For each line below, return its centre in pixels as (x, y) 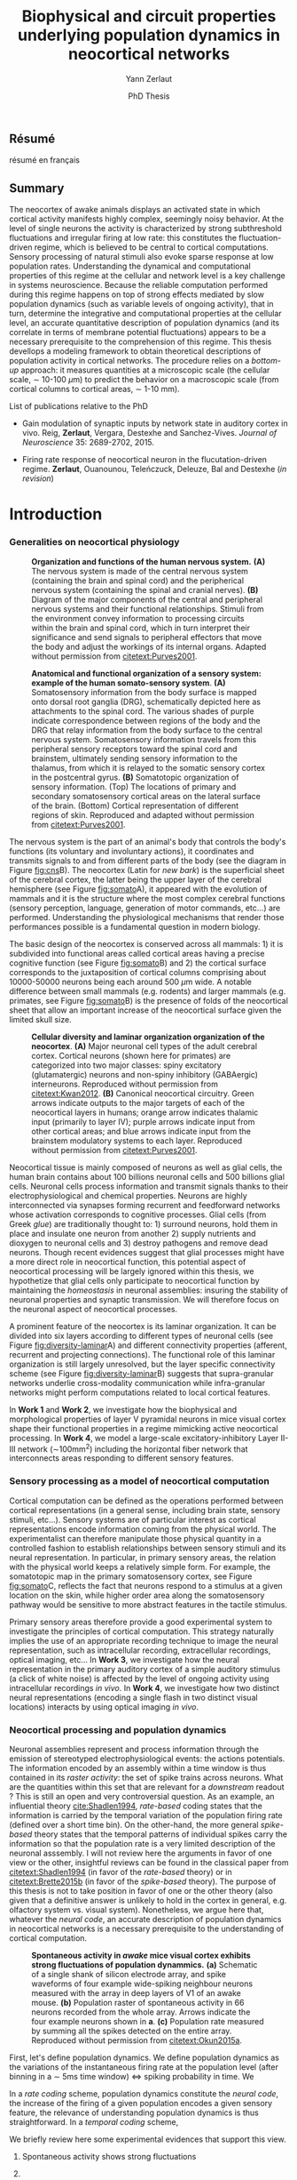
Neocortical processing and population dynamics (118, 1729)
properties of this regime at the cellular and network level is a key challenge (147, 276)
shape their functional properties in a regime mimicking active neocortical (144, 1428)
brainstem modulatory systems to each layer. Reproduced (137, 1141)
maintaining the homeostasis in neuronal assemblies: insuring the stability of (148, 1290)
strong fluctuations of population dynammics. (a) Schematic (145, 1964)
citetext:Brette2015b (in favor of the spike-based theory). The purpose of (143, 1881)
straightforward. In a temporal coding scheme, (94, 2121)
